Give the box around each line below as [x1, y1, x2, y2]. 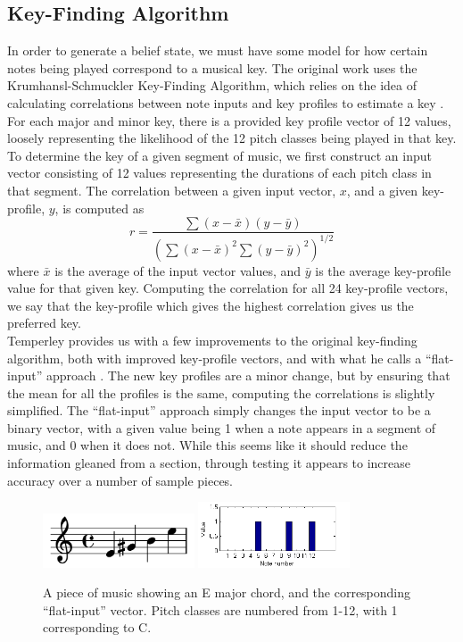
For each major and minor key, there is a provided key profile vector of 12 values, [7, 111, 451, 129]
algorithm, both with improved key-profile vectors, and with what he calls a [7, 348, 422, 367]
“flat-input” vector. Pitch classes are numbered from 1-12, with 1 [43, 600, 398, 619]
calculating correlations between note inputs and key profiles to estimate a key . [7, 93, 444, 112]
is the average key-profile [315, 261, 451, 279]
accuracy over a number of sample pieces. [7, 471, 234, 489]
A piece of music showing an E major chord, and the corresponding [43, 583, 411, 602]
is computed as [62, 198, 145, 217]
